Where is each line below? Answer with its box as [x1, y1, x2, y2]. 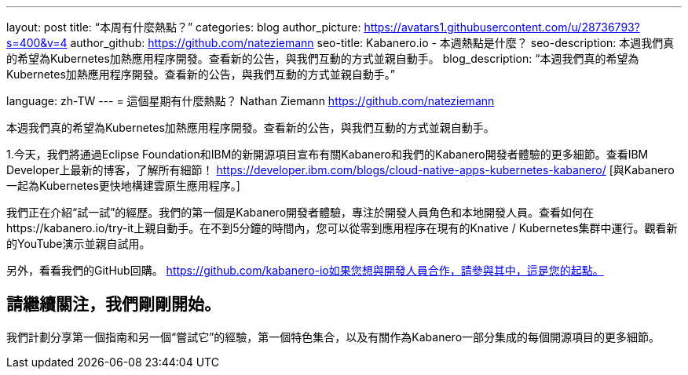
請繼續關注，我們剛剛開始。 [6, 294, 221, 315]
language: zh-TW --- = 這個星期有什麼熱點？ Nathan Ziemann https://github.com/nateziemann [6, 94, 495, 107]
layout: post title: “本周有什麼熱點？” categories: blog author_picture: [6, 20, 361, 34]
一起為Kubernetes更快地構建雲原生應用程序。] [6, 179, 240, 192]
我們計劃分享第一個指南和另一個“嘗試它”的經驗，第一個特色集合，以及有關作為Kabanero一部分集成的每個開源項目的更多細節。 [6, 329, 661, 344]
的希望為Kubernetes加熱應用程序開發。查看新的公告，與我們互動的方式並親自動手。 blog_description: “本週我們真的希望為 [6, 52, 639, 65]
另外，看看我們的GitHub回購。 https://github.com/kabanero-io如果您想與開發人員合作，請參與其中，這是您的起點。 [6, 264, 604, 277]
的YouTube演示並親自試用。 [6, 237, 151, 250]
